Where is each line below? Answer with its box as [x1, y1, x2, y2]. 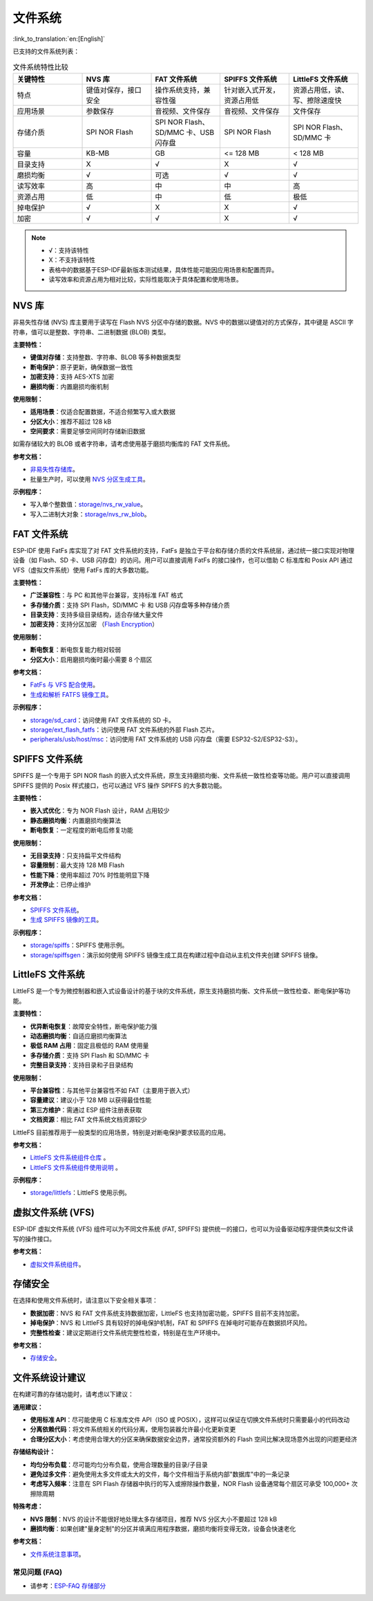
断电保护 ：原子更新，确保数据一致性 [30, 363, 133, 371]
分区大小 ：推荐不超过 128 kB [30, 417, 112, 426]
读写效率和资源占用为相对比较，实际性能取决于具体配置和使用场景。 [48, 275, 242, 284]
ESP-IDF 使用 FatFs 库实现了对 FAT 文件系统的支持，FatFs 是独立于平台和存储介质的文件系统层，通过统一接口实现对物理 [12, 546, 355, 554]
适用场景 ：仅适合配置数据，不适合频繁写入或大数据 [30, 408, 175, 416]
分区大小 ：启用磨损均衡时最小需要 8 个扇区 [30, 655, 153, 664]
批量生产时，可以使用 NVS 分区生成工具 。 [30, 475, 150, 483]
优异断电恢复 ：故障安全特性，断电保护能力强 [30, 1022, 157, 1031]
